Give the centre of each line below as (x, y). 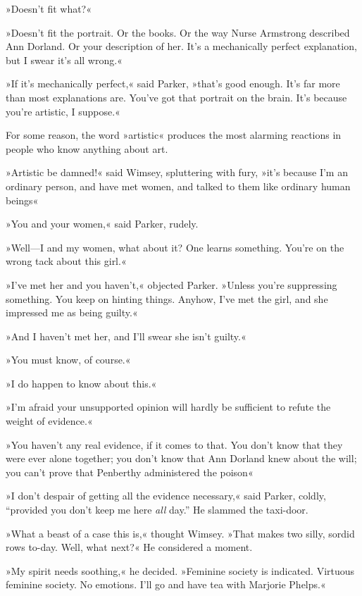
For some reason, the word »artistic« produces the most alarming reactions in (174, 135)
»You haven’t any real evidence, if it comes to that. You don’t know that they (174, 444)
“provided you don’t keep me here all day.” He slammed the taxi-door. (157, 510)
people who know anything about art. (87, 148)
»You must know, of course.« (68, 360)
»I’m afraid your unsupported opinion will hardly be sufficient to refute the (168, 407)
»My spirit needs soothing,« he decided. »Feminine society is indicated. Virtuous (180, 570)
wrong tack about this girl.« (66, 261)
